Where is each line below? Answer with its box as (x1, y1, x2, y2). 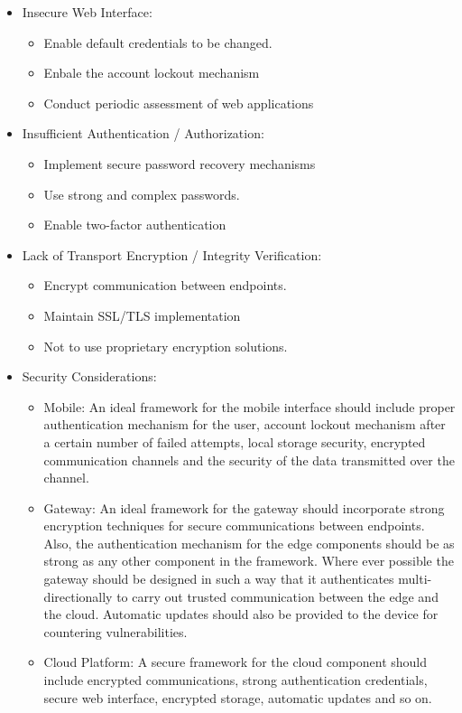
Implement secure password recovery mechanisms (43, 154, 316, 173)
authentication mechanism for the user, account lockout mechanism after (43, 415, 446, 434)
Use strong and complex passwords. (43, 184, 240, 203)
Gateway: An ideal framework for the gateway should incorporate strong (43, 498, 445, 517)
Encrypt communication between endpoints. (43, 276, 287, 295)
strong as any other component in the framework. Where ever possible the (43, 551, 454, 570)
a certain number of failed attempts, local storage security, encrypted (43, 432, 426, 451)
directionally (43, 586, 113, 605)
